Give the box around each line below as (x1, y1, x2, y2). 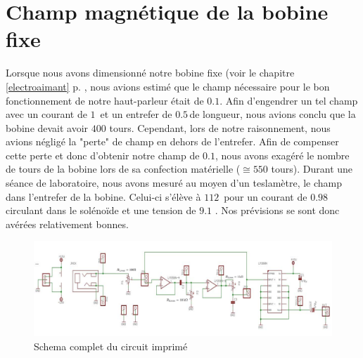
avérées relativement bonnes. (6, 216, 129, 231)
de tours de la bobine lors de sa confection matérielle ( (6, 161, 241, 176)
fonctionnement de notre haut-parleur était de (6, 93, 204, 107)
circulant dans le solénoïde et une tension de (6, 203, 196, 218)
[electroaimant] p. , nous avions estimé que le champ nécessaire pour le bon (6, 79, 330, 93)
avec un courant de (6, 107, 87, 121)
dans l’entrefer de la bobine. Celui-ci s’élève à (6, 189, 201, 204)
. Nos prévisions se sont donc (215, 203, 340, 218)
